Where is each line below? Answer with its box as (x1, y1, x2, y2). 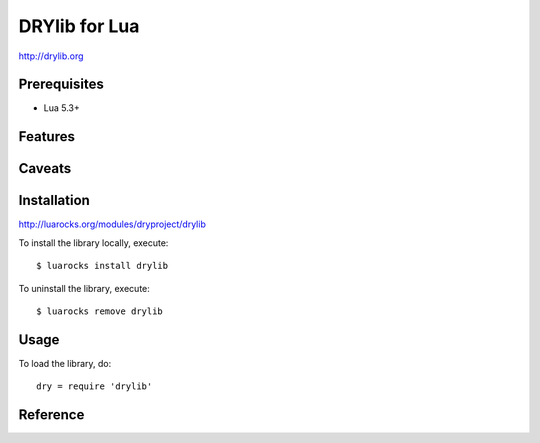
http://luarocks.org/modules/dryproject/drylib (18, 218, 207, 230)
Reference (18, 406, 85, 424)
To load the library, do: (18, 357, 112, 369)
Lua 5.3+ (43, 102, 80, 114)
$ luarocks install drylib (36, 260, 169, 272)
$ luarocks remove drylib (36, 305, 164, 317)
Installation (18, 192, 90, 209)
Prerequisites (18, 76, 104, 93)
